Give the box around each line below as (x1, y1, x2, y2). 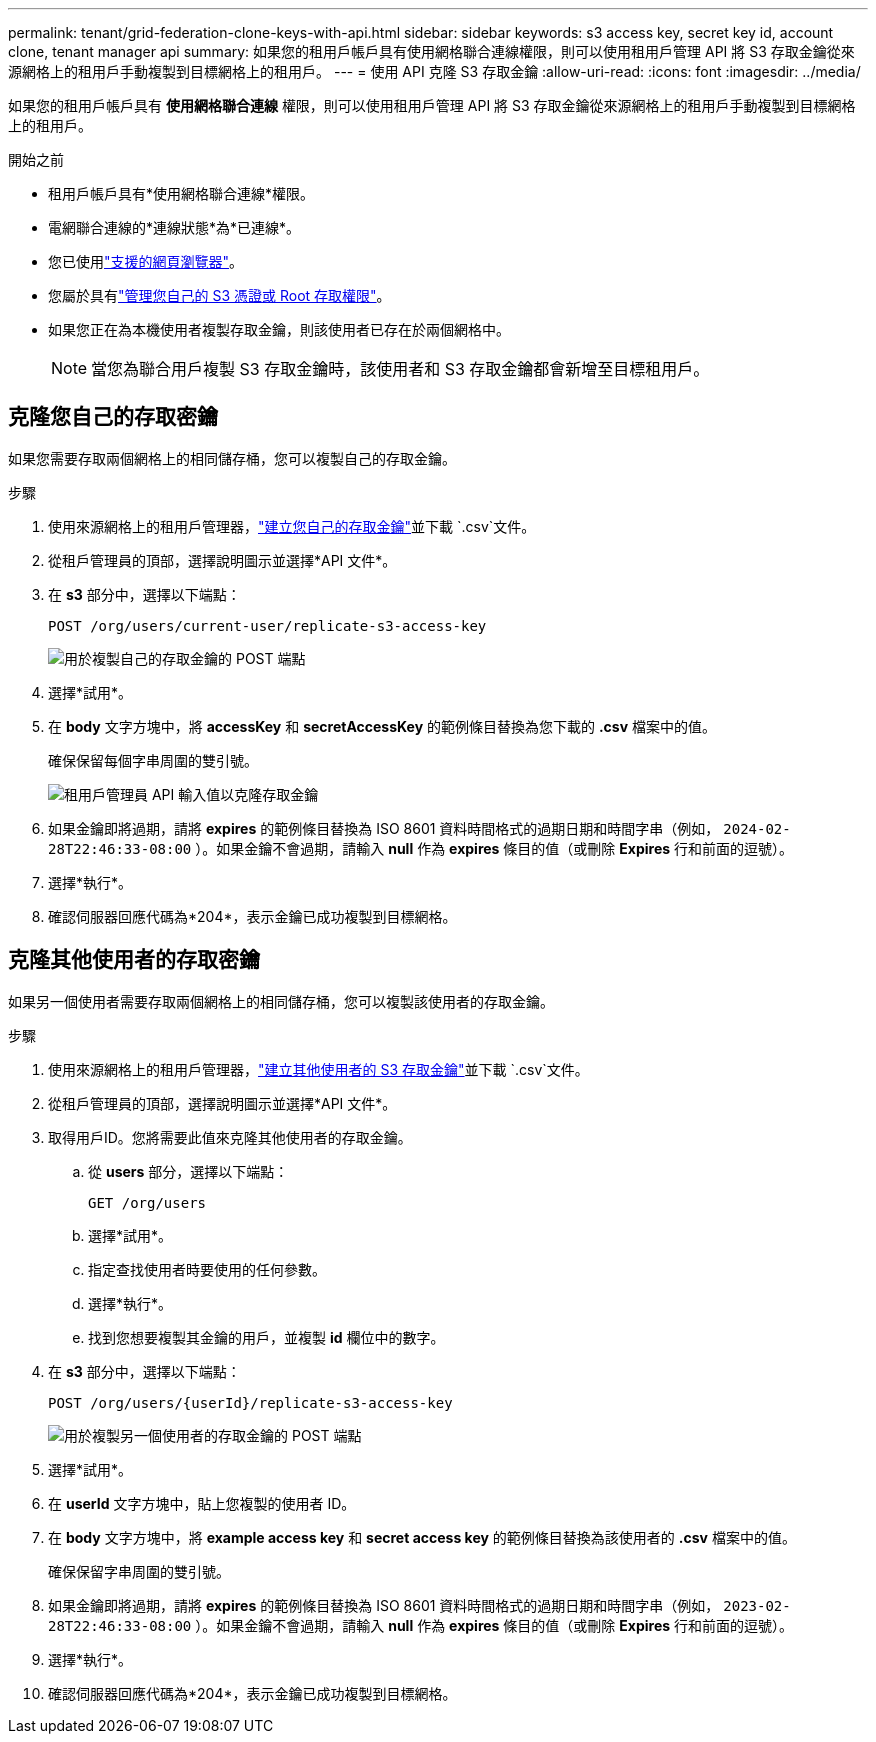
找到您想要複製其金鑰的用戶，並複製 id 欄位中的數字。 (88, 1328, 445, 1346)
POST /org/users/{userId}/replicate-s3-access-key (48, 1394, 453, 1411)
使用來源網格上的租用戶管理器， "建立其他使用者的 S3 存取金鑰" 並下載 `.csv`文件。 (48, 1060, 589, 1078)
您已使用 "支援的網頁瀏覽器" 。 (48, 253, 244, 270)
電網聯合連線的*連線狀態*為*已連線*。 (48, 219, 301, 236)
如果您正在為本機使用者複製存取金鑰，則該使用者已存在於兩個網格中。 (48, 321, 510, 338)
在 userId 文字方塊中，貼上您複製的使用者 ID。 (48, 1494, 356, 1512)
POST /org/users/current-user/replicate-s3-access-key (48, 617, 487, 634)
